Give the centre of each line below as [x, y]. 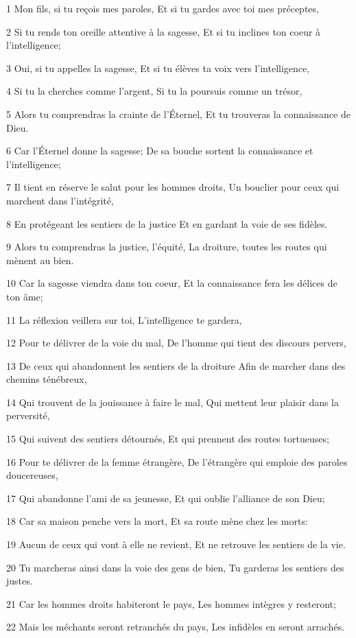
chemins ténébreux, [47, 379]
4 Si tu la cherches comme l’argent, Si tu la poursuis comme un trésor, [154, 91]
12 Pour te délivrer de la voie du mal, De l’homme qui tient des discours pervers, [176, 343]
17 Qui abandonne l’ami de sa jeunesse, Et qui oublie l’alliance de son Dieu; [166, 498]
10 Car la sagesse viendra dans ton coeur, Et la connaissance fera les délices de [172, 283]
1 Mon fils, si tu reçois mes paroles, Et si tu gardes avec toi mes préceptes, [163, 8]
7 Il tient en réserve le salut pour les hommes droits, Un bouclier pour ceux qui [173, 187]
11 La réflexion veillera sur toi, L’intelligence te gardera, [124, 319]
